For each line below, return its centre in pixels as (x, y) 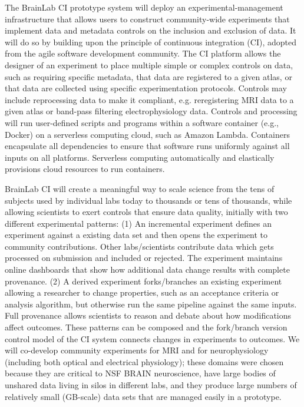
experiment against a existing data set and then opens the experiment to (136, 235)
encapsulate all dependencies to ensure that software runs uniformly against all (147, 146)
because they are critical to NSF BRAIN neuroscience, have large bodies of (140, 373)
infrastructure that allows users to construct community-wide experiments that (147, 19)
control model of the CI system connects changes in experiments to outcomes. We (152, 338)
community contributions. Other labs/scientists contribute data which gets (139, 246)
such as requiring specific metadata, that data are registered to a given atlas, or (148, 76)
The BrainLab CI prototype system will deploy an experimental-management (144, 7)
